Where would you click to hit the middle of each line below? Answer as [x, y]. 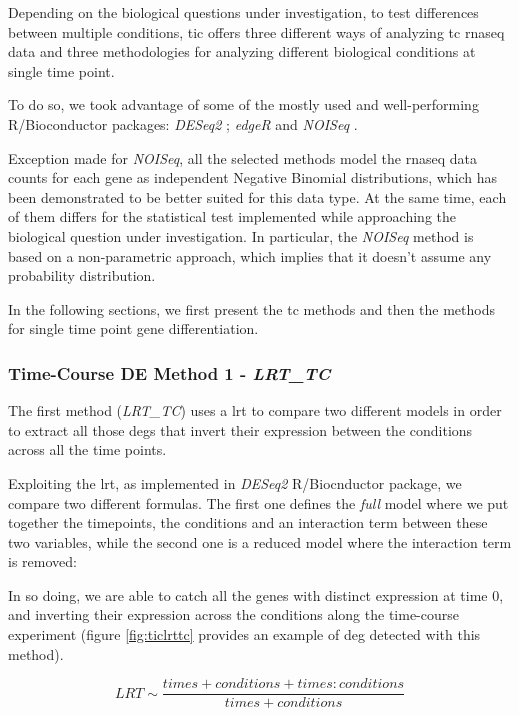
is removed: [42, 561]
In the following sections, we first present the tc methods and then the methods [252, 308]
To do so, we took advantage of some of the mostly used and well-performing [243, 104]
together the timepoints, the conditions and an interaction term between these [248, 522]
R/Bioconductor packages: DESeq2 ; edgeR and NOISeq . [183, 123]
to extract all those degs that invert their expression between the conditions [240, 429]
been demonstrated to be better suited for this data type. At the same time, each [257, 196]
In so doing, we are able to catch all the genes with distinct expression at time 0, [256, 594]
